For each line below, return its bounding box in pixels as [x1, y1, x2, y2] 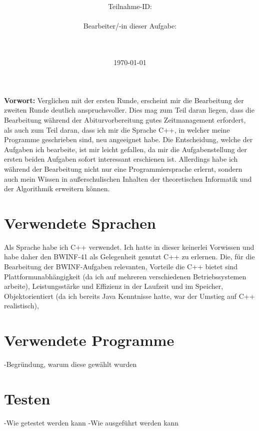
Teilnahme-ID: [108, 1, 152, 12]
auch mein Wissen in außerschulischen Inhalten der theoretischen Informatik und [4, 173, 252, 184]
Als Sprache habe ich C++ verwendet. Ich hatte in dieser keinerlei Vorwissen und [4, 241, 254, 252]
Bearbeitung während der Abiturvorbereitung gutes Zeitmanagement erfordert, [4, 114, 246, 125]
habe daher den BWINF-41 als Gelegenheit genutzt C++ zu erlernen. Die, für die [4, 251, 255, 262]
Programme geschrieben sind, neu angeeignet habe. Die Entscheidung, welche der [4, 134, 253, 145]
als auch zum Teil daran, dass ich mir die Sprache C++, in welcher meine [4, 124, 230, 135]
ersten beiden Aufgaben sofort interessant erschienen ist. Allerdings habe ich [4, 154, 238, 164]
